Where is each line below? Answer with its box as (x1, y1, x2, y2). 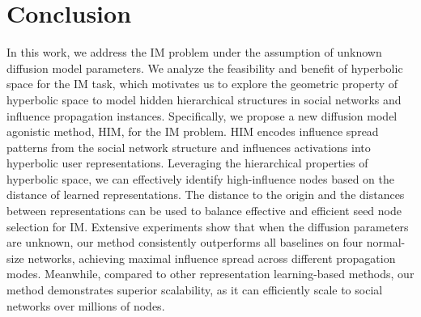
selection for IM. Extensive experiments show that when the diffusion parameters (6, 218, 409, 235)
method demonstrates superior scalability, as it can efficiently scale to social (6, 281, 383, 298)
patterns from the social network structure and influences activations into (6, 138, 371, 155)
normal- (366, 234, 406, 251)
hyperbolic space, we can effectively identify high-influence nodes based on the (6, 170, 394, 187)
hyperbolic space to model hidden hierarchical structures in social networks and (6, 91, 402, 108)
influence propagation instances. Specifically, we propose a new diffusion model (6, 107, 398, 124)
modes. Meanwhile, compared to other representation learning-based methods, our (6, 265, 415, 282)
